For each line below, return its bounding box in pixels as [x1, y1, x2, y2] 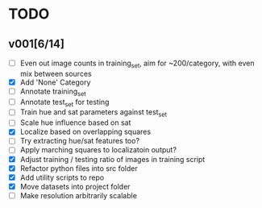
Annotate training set [19, 86, 86, 98]
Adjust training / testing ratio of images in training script [19, 154, 206, 164]
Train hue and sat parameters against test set [19, 107, 168, 119]
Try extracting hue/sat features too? [19, 136, 139, 146]
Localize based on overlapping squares [19, 127, 152, 137]
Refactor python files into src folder [19, 163, 139, 173]
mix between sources [19, 69, 92, 78]
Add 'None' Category [19, 77, 91, 87]
